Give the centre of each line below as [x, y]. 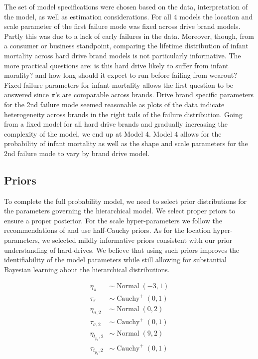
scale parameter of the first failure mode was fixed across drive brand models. [122, 26]
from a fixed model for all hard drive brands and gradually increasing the [116, 124]
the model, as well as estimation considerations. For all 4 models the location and [129, 16]
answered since [27, 94]
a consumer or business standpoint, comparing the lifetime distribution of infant [126, 46]
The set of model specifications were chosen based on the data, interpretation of [126, 6]
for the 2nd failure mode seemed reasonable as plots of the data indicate [114, 104]
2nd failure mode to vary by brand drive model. [77, 153]
